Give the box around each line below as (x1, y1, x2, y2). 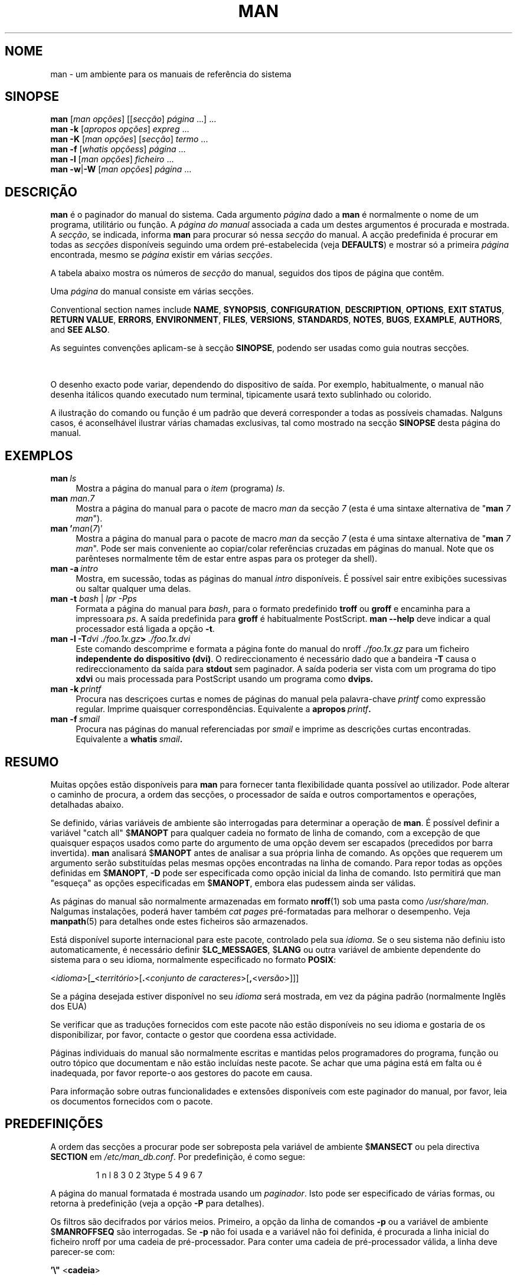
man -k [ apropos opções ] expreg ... (50, 124, 189, 135)
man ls (50, 473, 77, 484)
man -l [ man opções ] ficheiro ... (50, 154, 174, 165)
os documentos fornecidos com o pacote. (50, 1096, 213, 1106)
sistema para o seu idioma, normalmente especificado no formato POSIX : (50, 954, 336, 965)
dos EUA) (50, 1001, 87, 1011)
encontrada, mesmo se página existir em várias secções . (50, 250, 273, 260)
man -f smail (50, 714, 100, 725)
